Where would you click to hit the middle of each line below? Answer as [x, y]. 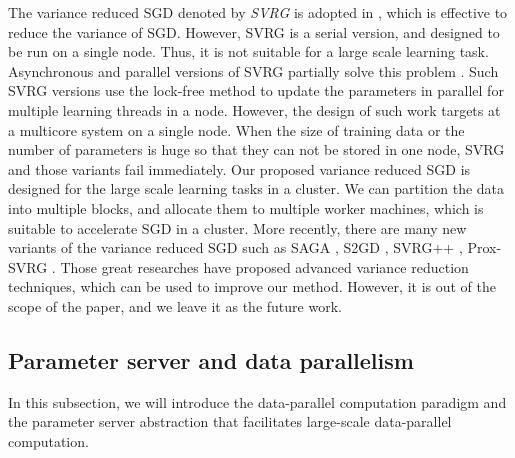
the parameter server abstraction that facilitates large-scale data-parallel [230, 421]
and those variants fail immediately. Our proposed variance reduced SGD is [239, 168]
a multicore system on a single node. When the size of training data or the [236, 129]
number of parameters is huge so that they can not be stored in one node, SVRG [256, 149]
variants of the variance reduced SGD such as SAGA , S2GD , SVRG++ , [235, 247]
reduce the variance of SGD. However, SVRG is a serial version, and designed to [254, 31]
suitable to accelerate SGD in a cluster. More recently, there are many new [237, 227]
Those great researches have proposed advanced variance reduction [264, 266]
